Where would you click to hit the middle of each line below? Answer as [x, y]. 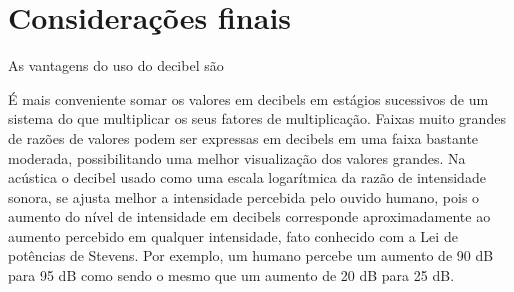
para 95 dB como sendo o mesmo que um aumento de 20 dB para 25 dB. [231, 275]
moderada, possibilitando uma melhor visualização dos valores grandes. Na [237, 157]
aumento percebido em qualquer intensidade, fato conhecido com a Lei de [233, 235]
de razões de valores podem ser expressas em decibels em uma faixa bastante [243, 137]
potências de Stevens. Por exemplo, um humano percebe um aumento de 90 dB [251, 255]
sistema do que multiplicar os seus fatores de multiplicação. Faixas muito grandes [257, 118]
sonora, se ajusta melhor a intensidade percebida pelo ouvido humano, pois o [244, 196]
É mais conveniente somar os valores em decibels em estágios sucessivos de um [248, 98]
